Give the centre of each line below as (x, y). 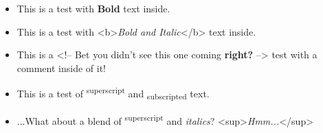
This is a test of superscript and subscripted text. (113, 93)
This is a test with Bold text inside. (93, 8)
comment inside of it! (61, 68)
